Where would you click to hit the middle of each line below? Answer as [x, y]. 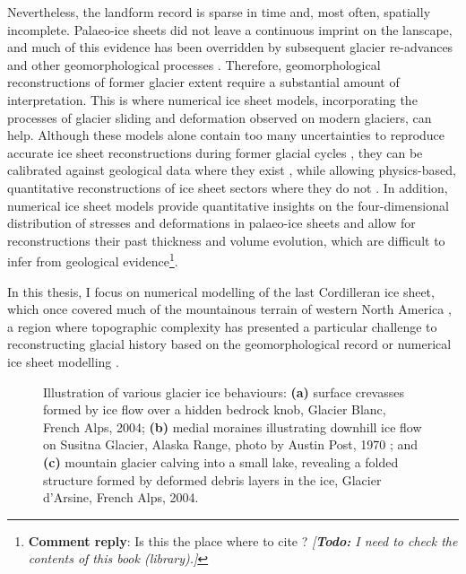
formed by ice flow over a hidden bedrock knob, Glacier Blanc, [215, 409]
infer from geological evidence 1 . [93, 260]
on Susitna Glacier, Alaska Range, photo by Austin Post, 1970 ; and [231, 444]
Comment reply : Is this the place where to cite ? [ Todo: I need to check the [243, 540]
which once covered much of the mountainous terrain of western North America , [229, 309]
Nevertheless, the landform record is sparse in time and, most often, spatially [219, 12]
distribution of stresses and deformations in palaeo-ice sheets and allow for [211, 223]
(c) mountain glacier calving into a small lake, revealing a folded [221, 461]
